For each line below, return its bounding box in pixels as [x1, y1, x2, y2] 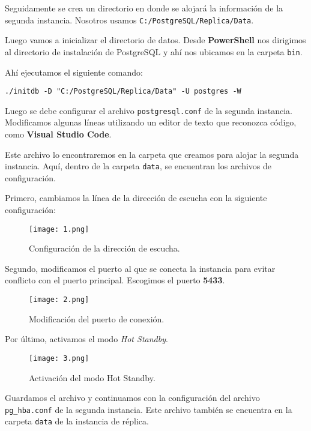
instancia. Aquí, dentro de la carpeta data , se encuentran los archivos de [5, 160, 272, 172]
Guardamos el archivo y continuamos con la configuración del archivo [5, 391, 260, 404]
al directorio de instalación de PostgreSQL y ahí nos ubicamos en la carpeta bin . [5, 45, 303, 58]
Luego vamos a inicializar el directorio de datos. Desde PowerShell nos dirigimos [5, 34, 306, 46]
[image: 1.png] [29, 225, 89, 234]
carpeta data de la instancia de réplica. [5, 415, 149, 427]
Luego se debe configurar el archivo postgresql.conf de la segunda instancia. [5, 104, 292, 116]
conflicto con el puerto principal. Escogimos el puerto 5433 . [5, 274, 225, 286]
